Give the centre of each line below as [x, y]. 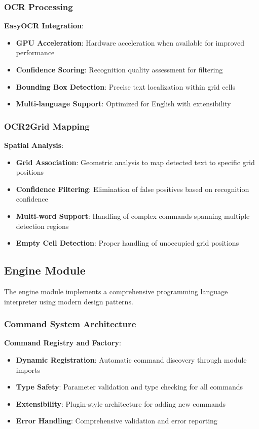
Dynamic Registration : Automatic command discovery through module [131, 359]
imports [28, 369]
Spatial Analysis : [34, 145]
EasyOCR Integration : [44, 26]
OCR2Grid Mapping [47, 126]
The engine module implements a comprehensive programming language [116, 291]
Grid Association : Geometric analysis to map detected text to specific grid [135, 162]
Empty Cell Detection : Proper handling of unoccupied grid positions [127, 243]
